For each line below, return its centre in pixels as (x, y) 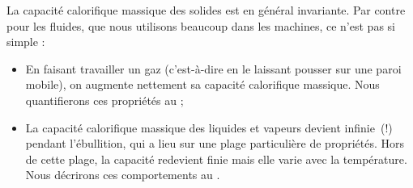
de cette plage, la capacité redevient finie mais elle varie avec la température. (216, 159)
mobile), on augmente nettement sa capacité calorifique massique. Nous (202, 84)
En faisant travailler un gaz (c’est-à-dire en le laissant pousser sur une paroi (213, 68)
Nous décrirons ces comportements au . (123, 175)
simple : (26, 42)
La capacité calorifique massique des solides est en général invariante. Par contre (206, 10)
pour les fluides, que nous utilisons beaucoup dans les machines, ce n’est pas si (201, 25)
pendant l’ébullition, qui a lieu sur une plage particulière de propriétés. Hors (215, 143)
